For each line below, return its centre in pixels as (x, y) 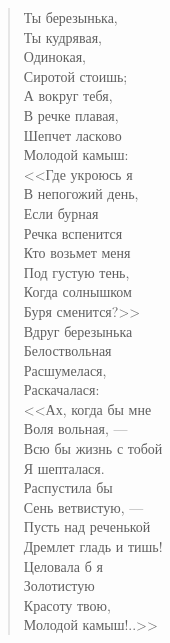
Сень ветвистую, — (83, 506)
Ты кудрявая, (62, 36)
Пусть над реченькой (87, 526)
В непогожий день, (81, 193)
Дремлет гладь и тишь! (93, 546)
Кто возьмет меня (77, 252)
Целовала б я (63, 565)
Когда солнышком (77, 291)
